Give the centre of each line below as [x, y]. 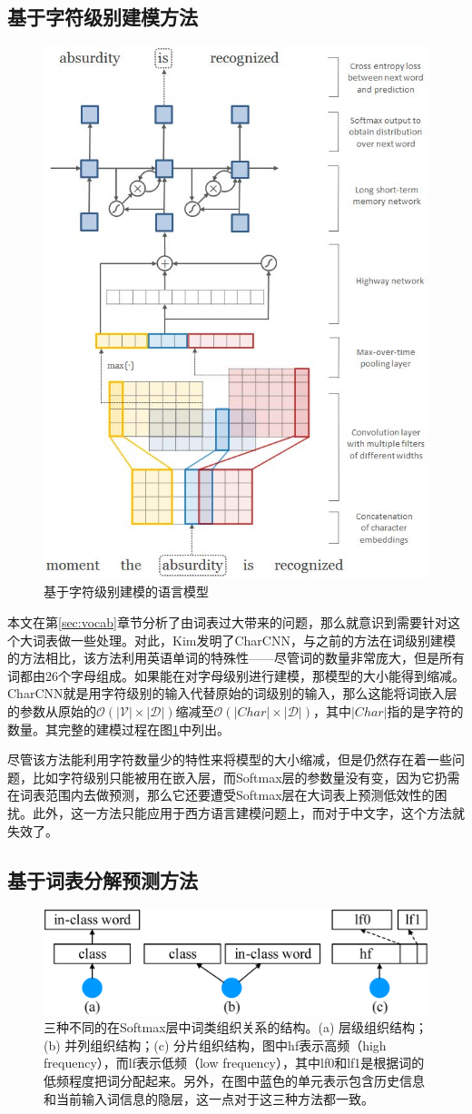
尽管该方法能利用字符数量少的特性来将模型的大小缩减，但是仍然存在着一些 [230, 759]
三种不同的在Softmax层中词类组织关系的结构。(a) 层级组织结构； [236, 1027]
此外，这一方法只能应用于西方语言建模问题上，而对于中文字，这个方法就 [248, 812]
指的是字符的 [425, 711]
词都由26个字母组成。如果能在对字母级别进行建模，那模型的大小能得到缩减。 [236, 675]
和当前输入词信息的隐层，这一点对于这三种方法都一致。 [209, 1098]
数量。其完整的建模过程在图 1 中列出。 [118, 729]
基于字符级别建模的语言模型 [126, 592]
